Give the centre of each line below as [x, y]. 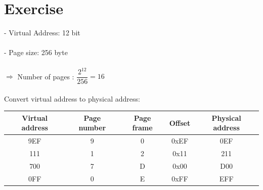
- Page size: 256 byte [36, 52]
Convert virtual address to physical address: [72, 98]
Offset [180, 123]
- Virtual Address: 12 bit [42, 33]
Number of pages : [46, 76]
